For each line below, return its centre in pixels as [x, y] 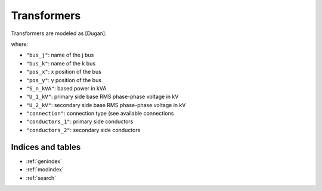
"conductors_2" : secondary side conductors [83, 130]
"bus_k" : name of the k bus [61, 63]
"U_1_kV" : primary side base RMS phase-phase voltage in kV [102, 97]
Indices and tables [46, 147]
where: [20, 44]
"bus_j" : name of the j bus [60, 55]
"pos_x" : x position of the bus [64, 72]
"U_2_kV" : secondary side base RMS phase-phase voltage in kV [106, 105]
